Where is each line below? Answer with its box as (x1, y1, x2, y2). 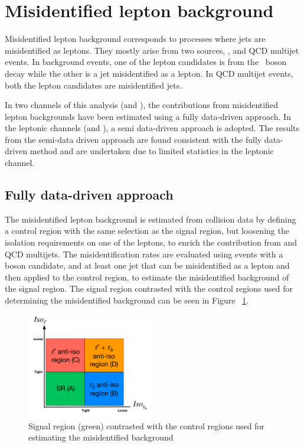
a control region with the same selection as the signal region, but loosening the (5, 224, 289, 237)
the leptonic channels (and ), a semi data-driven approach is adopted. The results (5, 122, 300, 134)
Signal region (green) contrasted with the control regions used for (28, 419, 264, 432)
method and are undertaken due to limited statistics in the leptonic (30, 145, 274, 157)
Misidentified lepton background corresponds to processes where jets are (5, 32, 266, 45)
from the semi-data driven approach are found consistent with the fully (5, 133, 262, 145)
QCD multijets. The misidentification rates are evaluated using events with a (5, 247, 283, 260)
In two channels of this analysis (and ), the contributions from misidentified (5, 99, 278, 111)
